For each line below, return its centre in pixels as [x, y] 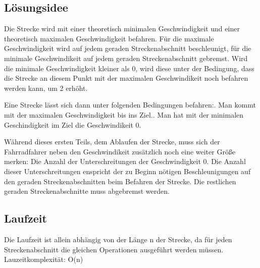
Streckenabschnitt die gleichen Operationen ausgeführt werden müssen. [114, 249]
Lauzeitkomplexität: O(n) [44, 259]
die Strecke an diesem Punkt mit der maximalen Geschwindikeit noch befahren [126, 78]
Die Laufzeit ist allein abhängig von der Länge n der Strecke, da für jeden [118, 239]
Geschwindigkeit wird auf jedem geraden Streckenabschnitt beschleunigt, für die [128, 48]
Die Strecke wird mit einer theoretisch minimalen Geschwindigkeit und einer [122, 29]
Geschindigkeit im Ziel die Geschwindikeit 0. [73, 124]
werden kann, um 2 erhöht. [46, 88]
